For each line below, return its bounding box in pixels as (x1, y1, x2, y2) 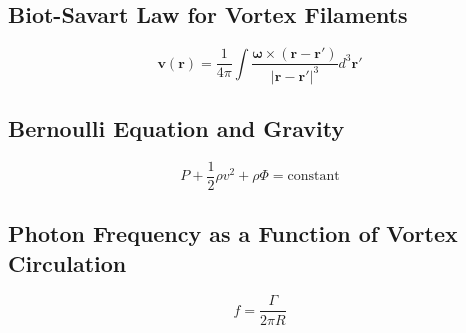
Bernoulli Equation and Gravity (8, 113, 345, 143)
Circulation (8, 247, 127, 278)
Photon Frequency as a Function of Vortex (8, 218, 458, 249)
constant (287, 169, 340, 184)
